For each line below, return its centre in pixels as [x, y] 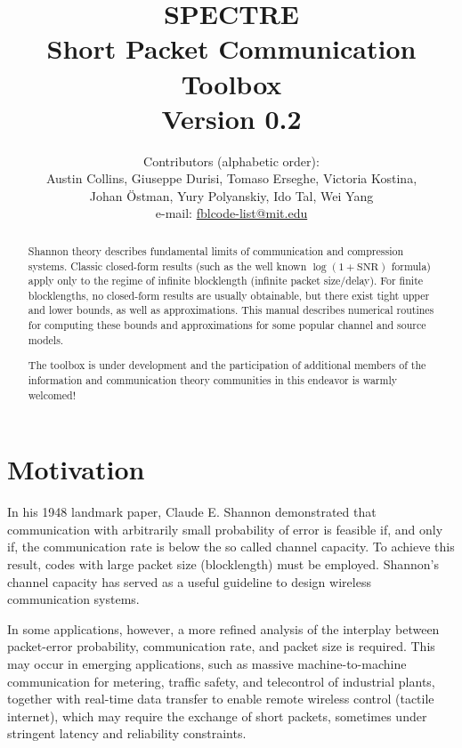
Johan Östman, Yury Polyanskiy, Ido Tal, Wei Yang [231, 195]
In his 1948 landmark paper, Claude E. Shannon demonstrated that [192, 512]
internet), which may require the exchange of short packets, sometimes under [217, 716]
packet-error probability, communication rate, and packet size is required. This [221, 646]
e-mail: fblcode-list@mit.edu [231, 213]
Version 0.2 [231, 118]
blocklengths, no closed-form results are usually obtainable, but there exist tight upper [229, 295]
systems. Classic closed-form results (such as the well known [167, 265]
